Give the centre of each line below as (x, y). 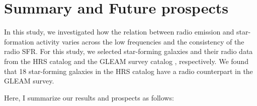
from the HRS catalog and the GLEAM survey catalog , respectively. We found (126, 61)
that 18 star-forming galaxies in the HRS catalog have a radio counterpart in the (128, 71)
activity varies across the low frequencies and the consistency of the (140, 41)
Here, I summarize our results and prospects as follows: (89, 97)
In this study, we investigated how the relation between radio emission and (119, 32)
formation (19, 41)
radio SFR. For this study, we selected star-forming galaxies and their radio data (128, 51)
